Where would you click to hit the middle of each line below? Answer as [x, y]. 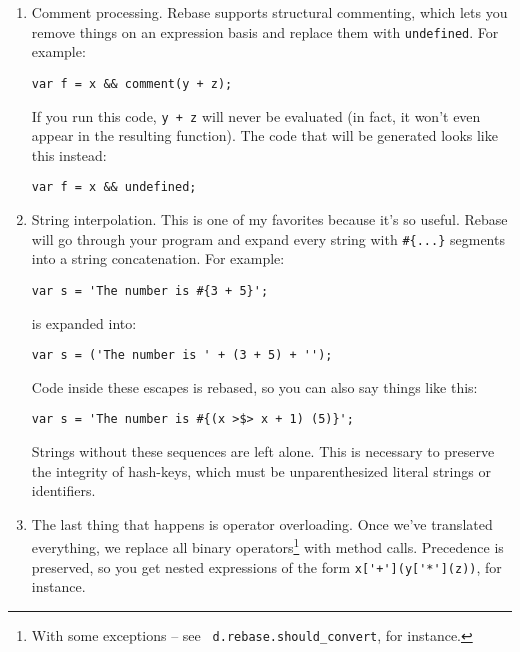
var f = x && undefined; [114, 187]
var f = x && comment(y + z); [132, 83]
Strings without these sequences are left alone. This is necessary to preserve [263, 451]
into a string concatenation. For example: [158, 258]
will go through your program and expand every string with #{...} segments [268, 238]
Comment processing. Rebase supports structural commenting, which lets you [269, 12]
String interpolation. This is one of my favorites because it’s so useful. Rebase [269, 219]
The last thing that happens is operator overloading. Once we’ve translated [262, 523]
